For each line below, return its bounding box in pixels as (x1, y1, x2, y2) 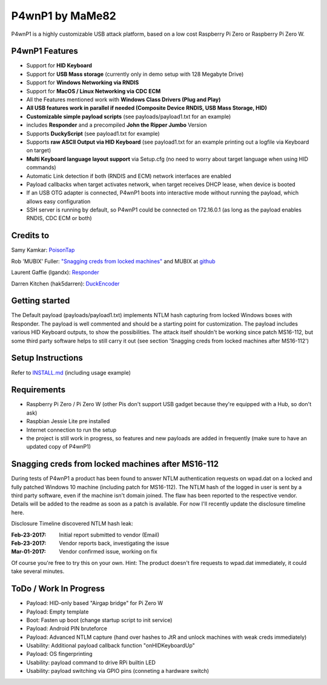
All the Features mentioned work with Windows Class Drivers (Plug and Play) (26, 96, 221, 103)
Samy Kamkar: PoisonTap (11, 246, 75, 254)
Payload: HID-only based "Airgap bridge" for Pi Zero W (26, 600, 163, 607)
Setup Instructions (11, 353, 83, 363)
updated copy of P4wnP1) (26, 443, 91, 450)
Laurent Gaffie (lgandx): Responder (11, 269, 99, 276)
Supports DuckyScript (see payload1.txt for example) (26, 130, 160, 137)
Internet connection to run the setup (26, 426, 117, 433)
